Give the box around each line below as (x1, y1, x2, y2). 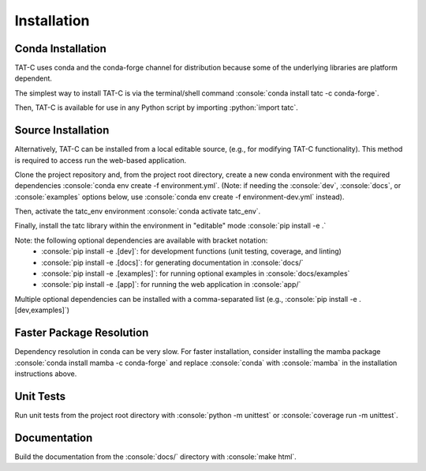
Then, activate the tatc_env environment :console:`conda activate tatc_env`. (14, 206, 261, 217)
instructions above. (14, 368, 77, 379)
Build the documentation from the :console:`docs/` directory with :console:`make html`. (14, 451, 297, 462)
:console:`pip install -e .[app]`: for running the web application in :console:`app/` (41, 280, 301, 289)
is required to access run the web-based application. (14, 155, 187, 165)
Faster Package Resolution (14, 326, 149, 340)
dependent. (14, 73, 53, 83)
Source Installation (14, 123, 110, 138)
